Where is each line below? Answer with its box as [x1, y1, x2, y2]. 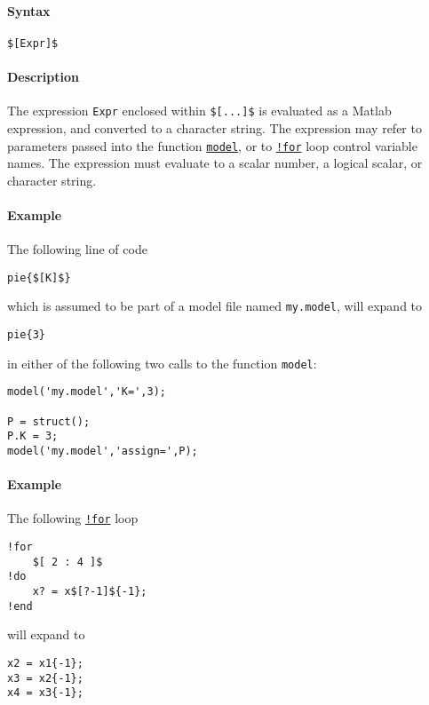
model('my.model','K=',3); [7, 385, 166, 399]
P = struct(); [7, 415, 91, 428]
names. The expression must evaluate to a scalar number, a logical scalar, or [7, 154, 423, 172]
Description [7, 67, 80, 86]
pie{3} [7, 329, 45, 342]
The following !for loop [7, 509, 139, 527]
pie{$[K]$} [7, 271, 71, 284]
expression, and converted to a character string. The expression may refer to [7, 118, 422, 137]
